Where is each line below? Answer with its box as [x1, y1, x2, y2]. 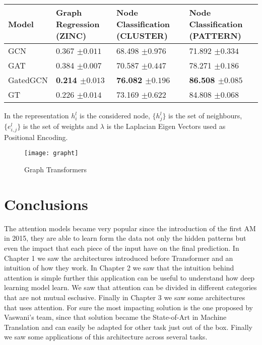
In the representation [4, 110, 69, 120]
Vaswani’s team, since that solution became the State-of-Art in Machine [4, 312, 227, 322]
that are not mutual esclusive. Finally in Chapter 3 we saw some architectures [4, 292, 245, 303]
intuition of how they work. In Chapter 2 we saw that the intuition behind [4, 262, 234, 273]
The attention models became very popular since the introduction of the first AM [4, 223, 256, 233]
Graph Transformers [24, 164, 87, 175]
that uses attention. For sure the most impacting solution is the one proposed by [4, 302, 253, 312]
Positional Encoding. [4, 131, 68, 142]
